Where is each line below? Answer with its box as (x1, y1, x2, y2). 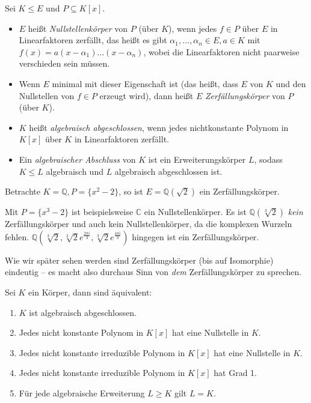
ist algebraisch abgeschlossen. (29, 306, 137, 318)
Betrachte (5, 185, 40, 198)
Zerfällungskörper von (205, 89, 285, 102)
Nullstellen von (19, 89, 75, 102)
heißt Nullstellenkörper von (28, 22, 128, 34)
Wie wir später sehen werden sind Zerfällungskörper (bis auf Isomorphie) (5, 253, 274, 266)
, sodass (254, 153, 283, 165)
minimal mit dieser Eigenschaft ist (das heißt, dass (52, 77, 238, 89)
